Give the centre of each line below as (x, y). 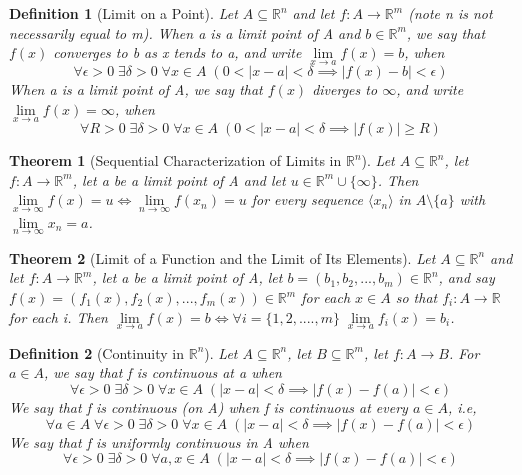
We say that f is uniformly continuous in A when (159, 441)
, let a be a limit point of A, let (187, 277)
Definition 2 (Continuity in (97, 352)
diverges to (345, 89)
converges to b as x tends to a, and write (177, 52)
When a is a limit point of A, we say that (136, 89)
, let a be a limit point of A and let (179, 179)
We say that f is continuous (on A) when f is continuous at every (208, 407)
